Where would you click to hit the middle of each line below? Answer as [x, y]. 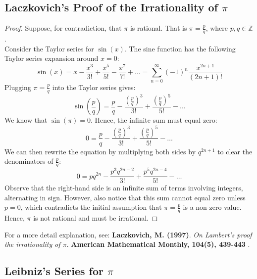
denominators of [29, 161]
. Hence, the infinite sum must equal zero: [154, 120]
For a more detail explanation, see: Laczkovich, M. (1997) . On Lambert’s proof [128, 234]
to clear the [235, 151]
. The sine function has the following [180, 48]
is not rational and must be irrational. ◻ [96, 218]
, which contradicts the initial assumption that [91, 207]
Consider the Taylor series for [49, 48]
